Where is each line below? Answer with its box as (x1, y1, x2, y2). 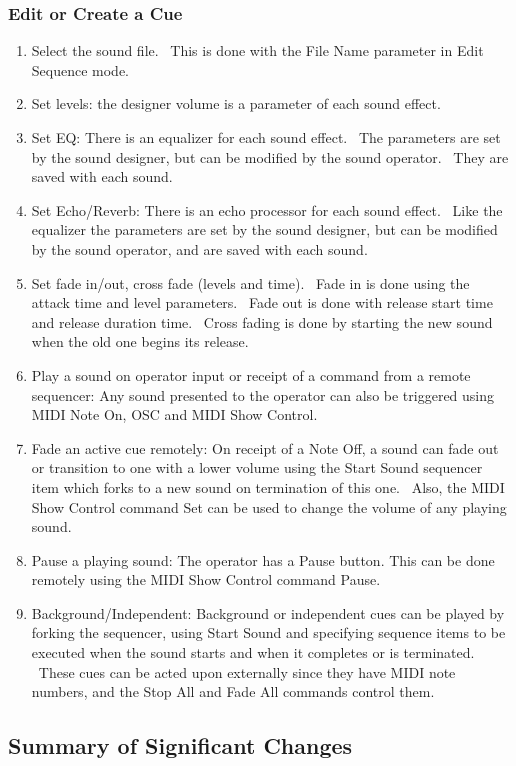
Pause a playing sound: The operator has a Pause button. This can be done (31, 549, 495, 570)
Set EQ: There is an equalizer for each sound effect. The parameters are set (31, 127, 501, 147)
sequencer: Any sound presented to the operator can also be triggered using (31, 384, 495, 405)
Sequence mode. (31, 59, 130, 80)
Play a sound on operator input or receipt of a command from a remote (31, 364, 471, 385)
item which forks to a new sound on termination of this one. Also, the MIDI (31, 476, 505, 497)
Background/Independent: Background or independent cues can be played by (31, 602, 505, 623)
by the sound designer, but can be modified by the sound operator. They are (31, 146, 509, 167)
